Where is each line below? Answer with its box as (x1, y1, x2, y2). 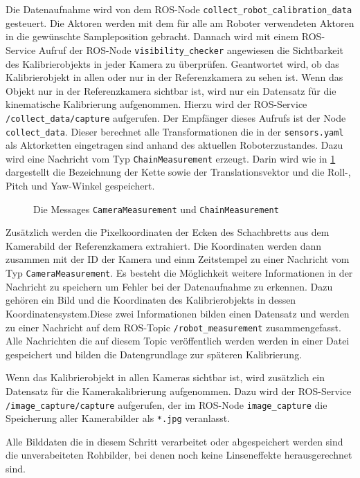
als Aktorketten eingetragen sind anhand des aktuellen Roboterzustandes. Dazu (6, 138, 343, 152)
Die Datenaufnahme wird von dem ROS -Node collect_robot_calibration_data (6, 2, 352, 16)
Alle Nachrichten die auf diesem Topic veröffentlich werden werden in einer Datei (6, 333, 350, 348)
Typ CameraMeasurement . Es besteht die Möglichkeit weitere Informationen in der (6, 266, 353, 280)
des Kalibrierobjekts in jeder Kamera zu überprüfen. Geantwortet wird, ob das (6, 56, 339, 71)
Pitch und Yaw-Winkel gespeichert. (6, 178, 155, 193)
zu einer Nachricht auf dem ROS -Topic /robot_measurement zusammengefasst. (6, 320, 341, 334)
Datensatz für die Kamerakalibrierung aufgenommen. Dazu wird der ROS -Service (6, 383, 352, 398)
